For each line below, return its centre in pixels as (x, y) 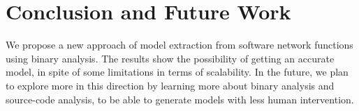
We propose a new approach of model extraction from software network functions (179, 45)
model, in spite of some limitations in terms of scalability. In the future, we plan (177, 72)
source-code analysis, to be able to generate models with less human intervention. (180, 99)
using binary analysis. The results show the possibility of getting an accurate (170, 58)
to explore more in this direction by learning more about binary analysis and (170, 85)
